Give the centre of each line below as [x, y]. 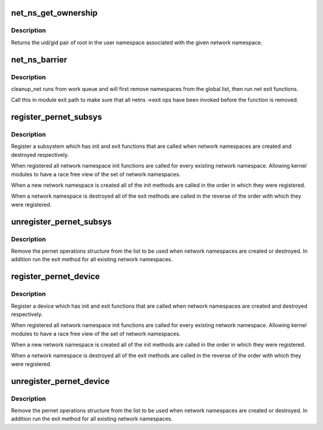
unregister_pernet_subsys [61, 222]
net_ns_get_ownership [54, 13]
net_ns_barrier [39, 60]
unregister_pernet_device [60, 381]
